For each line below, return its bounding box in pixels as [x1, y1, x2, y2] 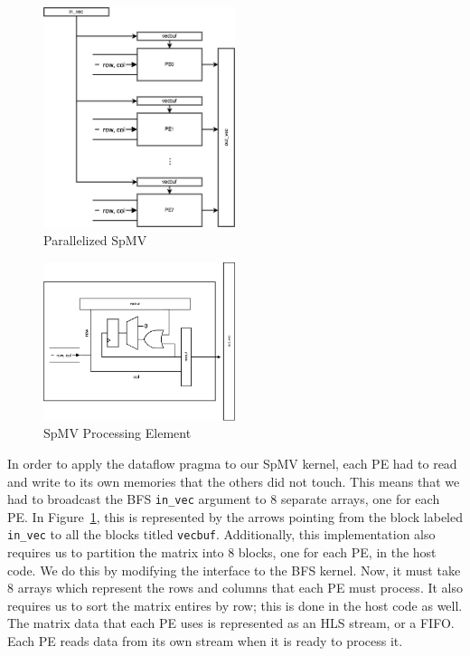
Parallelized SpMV [43, 230, 147, 249]
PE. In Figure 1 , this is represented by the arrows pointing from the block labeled [7, 507, 463, 526]
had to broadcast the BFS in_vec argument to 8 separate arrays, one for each [7, 490, 440, 509]
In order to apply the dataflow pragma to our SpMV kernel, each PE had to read [7, 454, 457, 473]
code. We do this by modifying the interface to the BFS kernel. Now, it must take [7, 560, 461, 579]
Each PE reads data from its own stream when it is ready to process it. [7, 632, 403, 651]
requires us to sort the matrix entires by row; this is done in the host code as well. [7, 595, 463, 614]
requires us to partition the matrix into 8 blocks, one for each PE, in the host [7, 543, 437, 562]
